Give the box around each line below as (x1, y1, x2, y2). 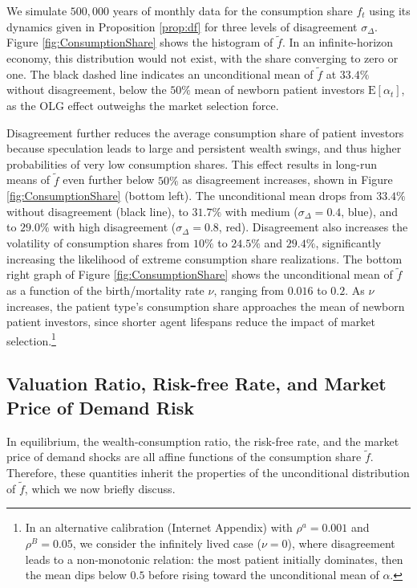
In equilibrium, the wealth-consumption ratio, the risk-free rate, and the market (6, 432, 399, 449)
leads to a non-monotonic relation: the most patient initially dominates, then (25, 550, 403, 567)
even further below (63, 171, 155, 188)
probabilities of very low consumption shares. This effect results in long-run (6, 155, 377, 172)
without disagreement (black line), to (6, 202, 188, 219)
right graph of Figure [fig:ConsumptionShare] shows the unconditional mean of (6, 266, 393, 283)
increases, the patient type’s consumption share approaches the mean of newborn (6, 297, 405, 314)
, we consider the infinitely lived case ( (72, 535, 261, 551)
